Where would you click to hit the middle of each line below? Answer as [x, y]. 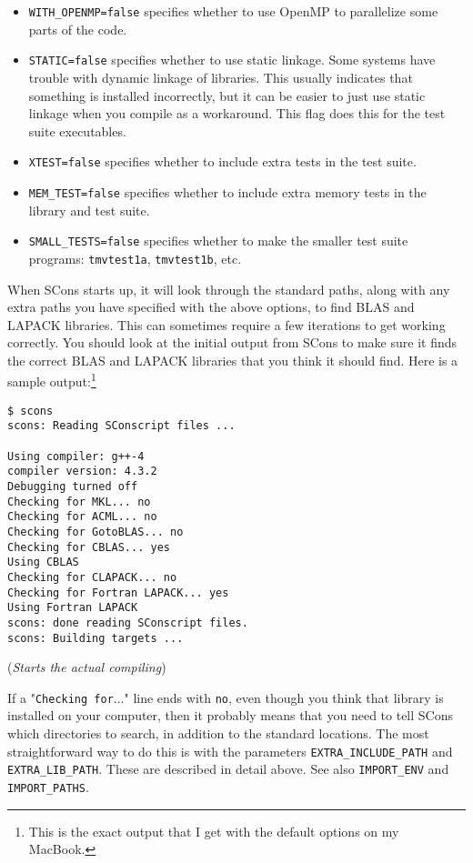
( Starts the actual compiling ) [87, 667]
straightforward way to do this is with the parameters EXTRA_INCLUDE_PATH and [230, 751]
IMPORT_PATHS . [48, 786]
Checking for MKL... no [79, 502]
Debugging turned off [73, 487]
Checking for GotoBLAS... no [96, 532]
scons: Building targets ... [96, 638]
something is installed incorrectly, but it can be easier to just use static [227, 95]
